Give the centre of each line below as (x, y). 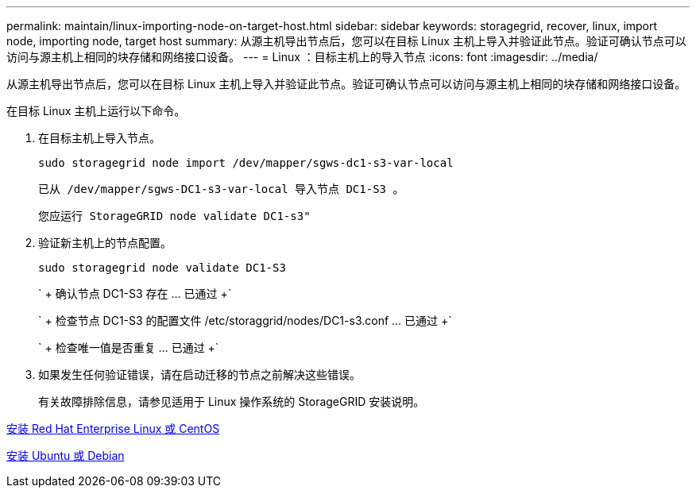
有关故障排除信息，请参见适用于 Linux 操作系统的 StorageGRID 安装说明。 (232, 401)
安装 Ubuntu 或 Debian (66, 455)
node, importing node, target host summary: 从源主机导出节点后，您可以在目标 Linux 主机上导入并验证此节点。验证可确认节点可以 (346, 41)
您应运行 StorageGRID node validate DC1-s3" (174, 216)
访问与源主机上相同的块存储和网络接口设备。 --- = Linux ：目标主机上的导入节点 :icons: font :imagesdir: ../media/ (302, 57)
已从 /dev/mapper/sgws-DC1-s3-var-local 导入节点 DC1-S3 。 (221, 189)
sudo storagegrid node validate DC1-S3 (162, 268)
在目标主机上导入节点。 (99, 138)
